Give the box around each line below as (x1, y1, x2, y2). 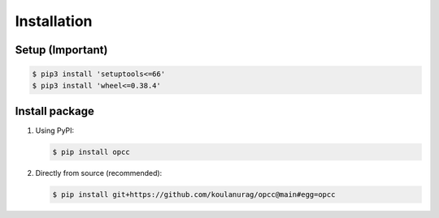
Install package (15, 104, 95, 118)
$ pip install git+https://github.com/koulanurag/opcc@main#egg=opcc (52, 190, 336, 199)
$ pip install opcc (52, 147, 130, 157)
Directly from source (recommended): (35, 169, 163, 178)
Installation (15, 12, 93, 30)
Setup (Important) (15, 43, 108, 57)
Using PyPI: (35, 126, 75, 135)
